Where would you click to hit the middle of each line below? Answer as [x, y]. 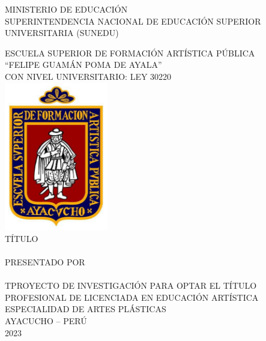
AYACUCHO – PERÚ [46, 320]
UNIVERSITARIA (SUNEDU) [62, 33]
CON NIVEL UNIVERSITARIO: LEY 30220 [88, 76]
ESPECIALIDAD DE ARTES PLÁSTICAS [86, 309]
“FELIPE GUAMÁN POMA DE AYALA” [83, 65]
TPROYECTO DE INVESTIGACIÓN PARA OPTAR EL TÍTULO [131, 285]
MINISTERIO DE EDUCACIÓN [66, 9]
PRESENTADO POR [45, 262]
